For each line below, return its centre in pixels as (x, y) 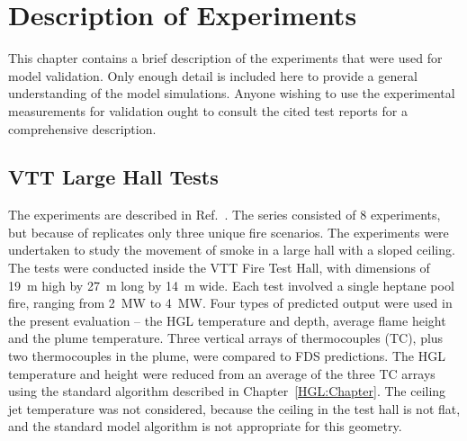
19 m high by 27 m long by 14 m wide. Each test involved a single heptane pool (231, 285)
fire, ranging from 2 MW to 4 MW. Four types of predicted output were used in (230, 303)
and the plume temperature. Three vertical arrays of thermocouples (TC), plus (226, 338)
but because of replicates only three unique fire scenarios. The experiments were (229, 232)
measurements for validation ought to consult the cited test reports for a (208, 110)
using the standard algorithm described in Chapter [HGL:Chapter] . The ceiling (227, 391)
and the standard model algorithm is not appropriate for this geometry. (205, 426)
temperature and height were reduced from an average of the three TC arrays (222, 373)
